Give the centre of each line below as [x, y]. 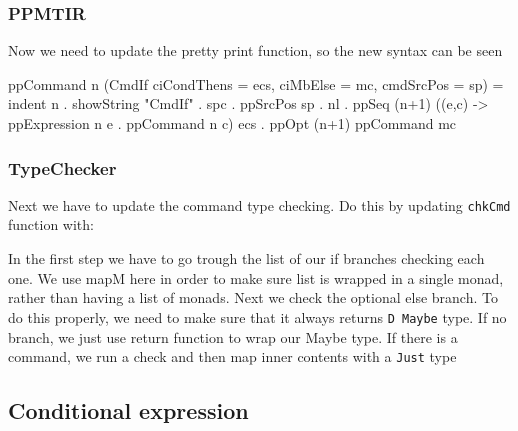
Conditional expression [128, 410]
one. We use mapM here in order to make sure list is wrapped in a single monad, [256, 277]
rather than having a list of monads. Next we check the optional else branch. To [253, 297]
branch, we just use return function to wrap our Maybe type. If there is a [233, 336]
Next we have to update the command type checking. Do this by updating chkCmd [259, 204]
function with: [51, 224]
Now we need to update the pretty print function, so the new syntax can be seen [255, 50]
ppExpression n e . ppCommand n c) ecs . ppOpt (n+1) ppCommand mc [232, 123]
